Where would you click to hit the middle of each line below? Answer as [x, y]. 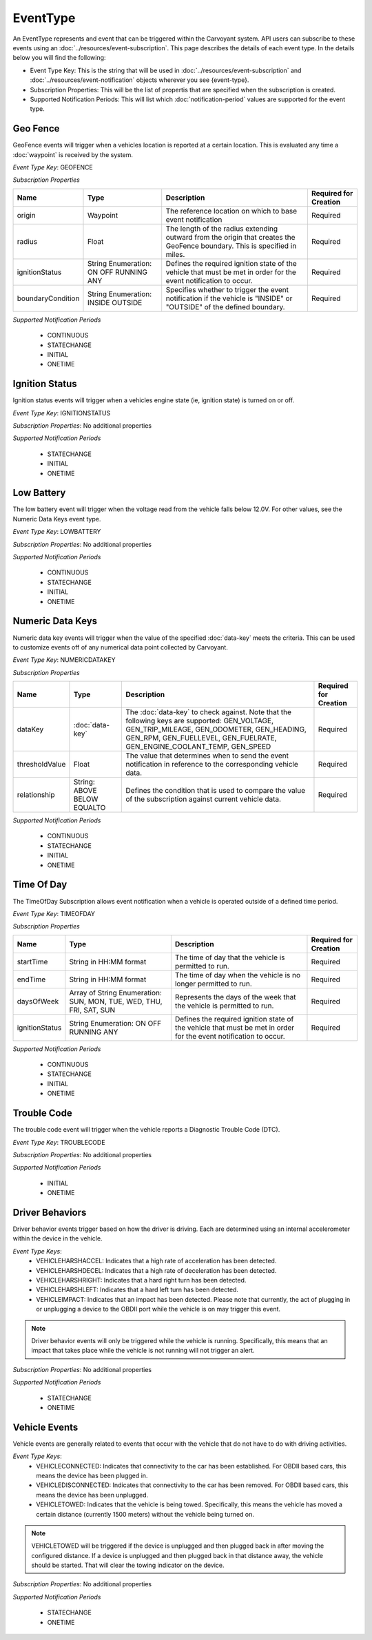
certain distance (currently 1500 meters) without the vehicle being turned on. [145, 1514]
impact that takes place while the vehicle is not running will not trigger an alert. [143, 1351]
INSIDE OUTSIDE [115, 302]
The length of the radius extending [222, 229]
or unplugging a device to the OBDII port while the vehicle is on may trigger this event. [158, 1309]
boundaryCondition [48, 298]
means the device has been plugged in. [92, 1475]
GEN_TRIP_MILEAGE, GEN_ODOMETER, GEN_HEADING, [216, 729]
